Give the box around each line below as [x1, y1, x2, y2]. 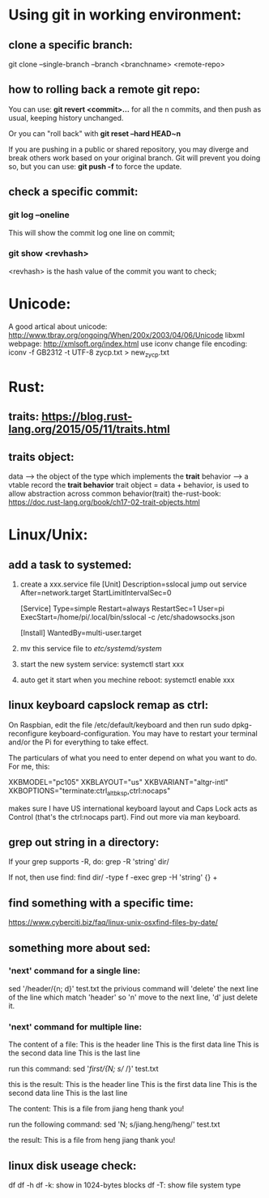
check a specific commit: [8, 185, 139, 199]
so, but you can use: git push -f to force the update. [8, 161, 182, 171]
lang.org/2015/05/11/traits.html [8, 423, 170, 437]
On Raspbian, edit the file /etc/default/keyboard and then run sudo [8, 719, 231, 730]
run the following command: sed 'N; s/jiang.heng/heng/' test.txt [8, 1119, 220, 1129]
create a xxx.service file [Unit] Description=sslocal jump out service [19, 579, 247, 589]
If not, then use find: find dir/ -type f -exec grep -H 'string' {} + [8, 872, 218, 882]
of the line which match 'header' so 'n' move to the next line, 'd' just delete [8, 992, 258, 1002]
